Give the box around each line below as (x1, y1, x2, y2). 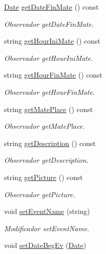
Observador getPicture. (4, 189, 75, 199)
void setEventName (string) (4, 206, 90, 216)
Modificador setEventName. (4, 223, 89, 233)
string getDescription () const (4, 137, 96, 148)
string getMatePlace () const (4, 103, 93, 114)
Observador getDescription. (4, 155, 89, 165)
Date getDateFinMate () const (4, 2, 99, 12)
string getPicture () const (4, 171, 83, 182)
